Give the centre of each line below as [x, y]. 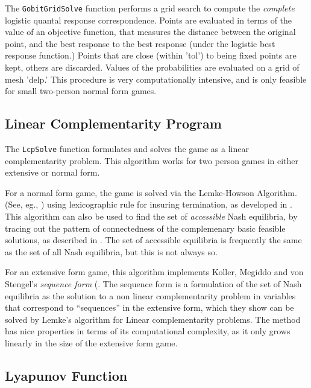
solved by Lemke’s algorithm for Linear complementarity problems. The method [153, 319]
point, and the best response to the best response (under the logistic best [140, 43]
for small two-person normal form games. [81, 91]
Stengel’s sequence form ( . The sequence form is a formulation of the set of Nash [153, 284]
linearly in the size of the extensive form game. [91, 342]
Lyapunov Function [66, 375]
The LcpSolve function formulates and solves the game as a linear [127, 149]
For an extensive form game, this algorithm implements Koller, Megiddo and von [154, 272]
